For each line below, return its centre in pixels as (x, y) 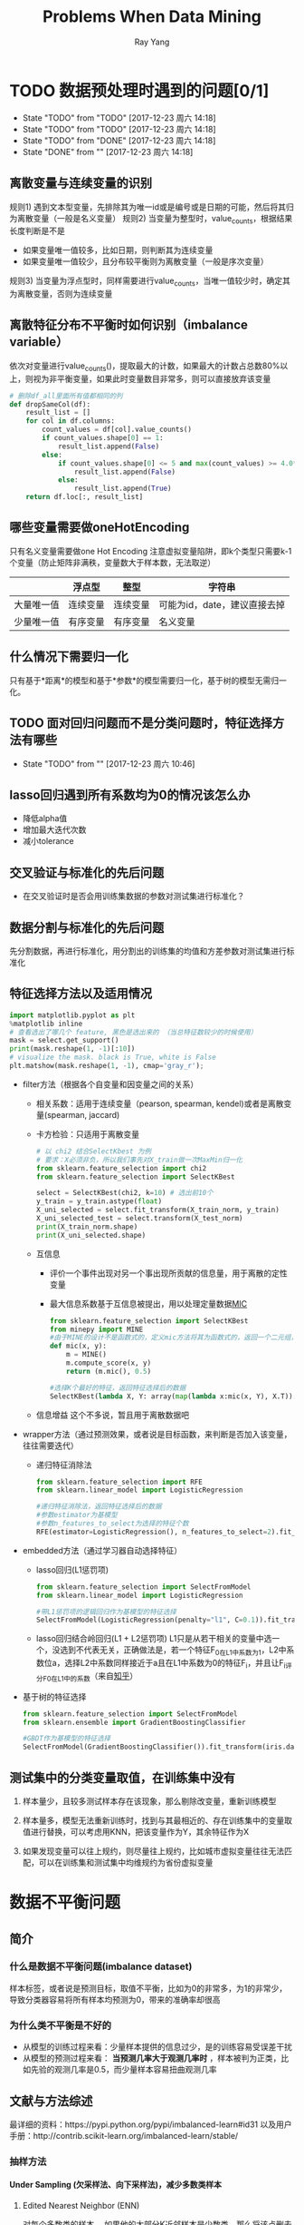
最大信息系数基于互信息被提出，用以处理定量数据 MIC (148, 1303)
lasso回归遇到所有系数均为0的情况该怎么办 (130, 794)
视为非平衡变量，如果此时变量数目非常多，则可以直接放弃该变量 (152, 378)
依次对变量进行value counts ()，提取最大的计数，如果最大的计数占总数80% (145, 367)
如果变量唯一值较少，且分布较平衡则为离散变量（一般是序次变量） (145, 261)
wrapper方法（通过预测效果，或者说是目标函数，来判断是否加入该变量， (157, 1434)
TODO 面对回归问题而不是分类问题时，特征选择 (141, 723)
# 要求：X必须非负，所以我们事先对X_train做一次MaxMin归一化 (139, 1160)
